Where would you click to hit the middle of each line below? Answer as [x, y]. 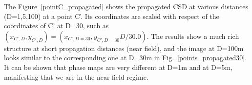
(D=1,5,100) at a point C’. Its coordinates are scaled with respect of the [112, 16]
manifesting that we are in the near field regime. [76, 76]
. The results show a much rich [193, 36]
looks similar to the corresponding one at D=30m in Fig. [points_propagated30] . [126, 58]
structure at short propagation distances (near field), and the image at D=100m [124, 48]
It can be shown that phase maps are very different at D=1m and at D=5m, [118, 67]
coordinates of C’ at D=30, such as [56, 25]
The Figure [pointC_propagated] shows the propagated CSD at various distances [126, 6]
